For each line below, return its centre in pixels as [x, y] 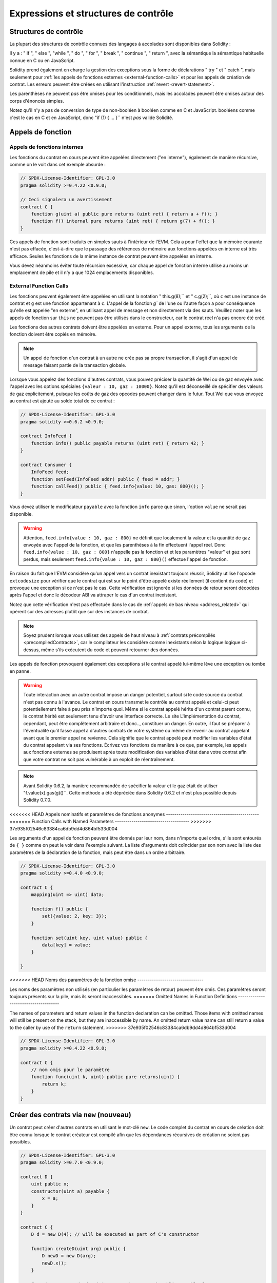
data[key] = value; [66, 945]
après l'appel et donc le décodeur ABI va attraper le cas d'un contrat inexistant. [93, 595]
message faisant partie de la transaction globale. [75, 365]
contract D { [37, 1177]
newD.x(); [54, 1263]
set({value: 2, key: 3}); [74, 916]
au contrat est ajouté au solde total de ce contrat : [62, 401]
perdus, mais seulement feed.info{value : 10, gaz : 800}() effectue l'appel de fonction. [126, 559]
